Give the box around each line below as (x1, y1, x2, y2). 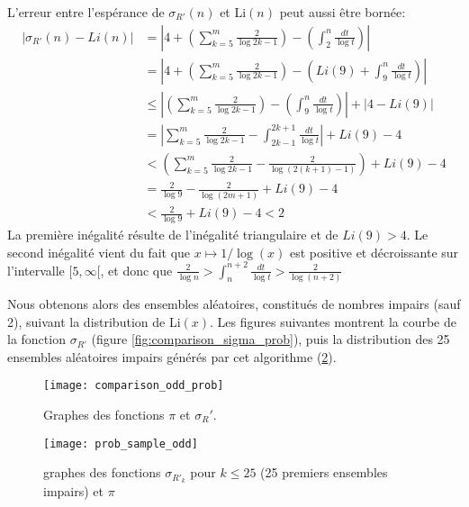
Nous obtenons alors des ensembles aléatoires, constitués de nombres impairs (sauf (7, 294, 461, 312)
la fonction (7, 330, 66, 349)
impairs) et (43, 482, 104, 501)
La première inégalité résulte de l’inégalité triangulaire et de (7, 224, 338, 243)
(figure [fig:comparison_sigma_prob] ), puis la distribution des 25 (91, 330, 450, 349)
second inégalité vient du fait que (7, 242, 191, 261)
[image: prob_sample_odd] (43, 437, 198, 450)
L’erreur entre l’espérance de (7, 3, 165, 21)
